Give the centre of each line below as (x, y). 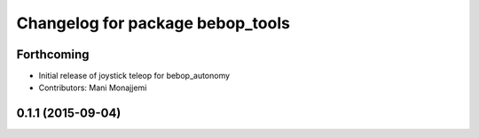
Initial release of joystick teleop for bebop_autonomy (134, 76)
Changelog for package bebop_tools (153, 23)
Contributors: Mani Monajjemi (93, 88)
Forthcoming (53, 54)
